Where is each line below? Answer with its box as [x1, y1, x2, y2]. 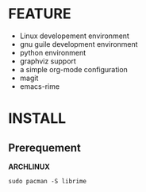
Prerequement [8, 140, 81, 155]
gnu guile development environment [19, 39, 138, 48]
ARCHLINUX [8, 162, 50, 171]
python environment [19, 48, 86, 57]
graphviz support [19, 56, 77, 66]
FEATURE [8, 5, 71, 23]
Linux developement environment [19, 31, 129, 40]
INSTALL [8, 109, 67, 128]
